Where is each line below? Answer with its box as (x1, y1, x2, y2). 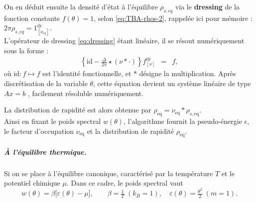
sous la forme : (4, 45, 49, 55)
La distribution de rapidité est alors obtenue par (4, 104, 151, 115)
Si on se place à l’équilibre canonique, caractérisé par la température (4, 168, 213, 178)
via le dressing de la (175, 1, 240, 11)
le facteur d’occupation (4, 125, 74, 136)
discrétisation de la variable (4, 78, 88, 88)
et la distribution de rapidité (87, 125, 174, 136)
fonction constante (4, 12, 60, 23)
